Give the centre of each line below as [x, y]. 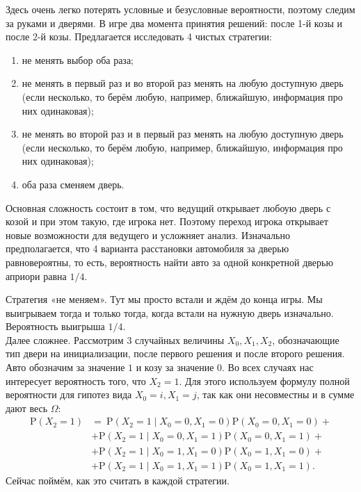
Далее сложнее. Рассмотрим [65, 339]
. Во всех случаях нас [268, 367]
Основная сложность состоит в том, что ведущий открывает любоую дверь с [168, 207]
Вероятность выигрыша [55, 326]
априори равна [36, 276]
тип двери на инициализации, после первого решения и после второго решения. [175, 353]
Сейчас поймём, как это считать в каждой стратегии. [118, 480]
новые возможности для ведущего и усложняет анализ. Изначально [148, 235]
